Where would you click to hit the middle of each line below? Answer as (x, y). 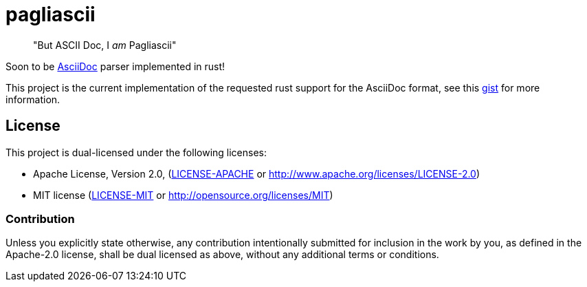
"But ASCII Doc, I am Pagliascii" (105, 45)
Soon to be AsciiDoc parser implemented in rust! (115, 66)
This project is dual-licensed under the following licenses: (136, 152)
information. (33, 99)
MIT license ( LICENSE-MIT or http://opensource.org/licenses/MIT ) (183, 195)
